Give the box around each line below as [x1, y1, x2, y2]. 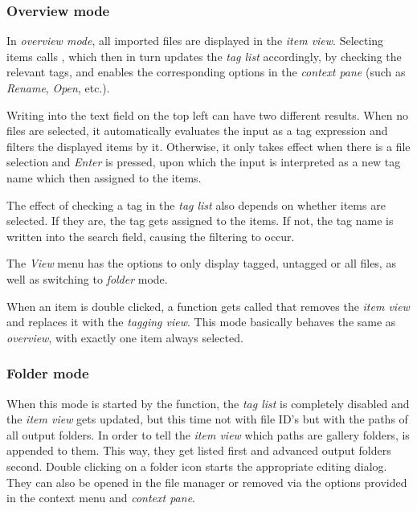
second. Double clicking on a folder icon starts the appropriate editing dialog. [6, 457, 387, 474]
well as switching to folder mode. [6, 270, 168, 287]
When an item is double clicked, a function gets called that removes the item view [6, 297, 410, 314]
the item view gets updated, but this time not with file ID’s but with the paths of [6, 411, 408, 427]
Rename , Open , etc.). [6, 80, 110, 96]
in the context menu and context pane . [6, 489, 195, 506]
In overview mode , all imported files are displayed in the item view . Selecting [6, 32, 384, 49]
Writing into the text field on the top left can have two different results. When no [6, 106, 408, 123]
